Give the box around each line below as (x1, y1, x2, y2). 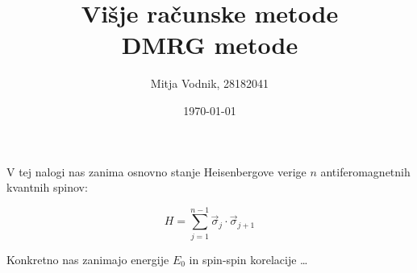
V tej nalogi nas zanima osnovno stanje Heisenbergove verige (6, 163, 306, 180)
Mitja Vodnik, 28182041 (150, 75, 269, 92)
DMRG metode (121, 28, 298, 61)
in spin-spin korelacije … (189, 250, 308, 267)
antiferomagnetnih (320, 163, 411, 180)
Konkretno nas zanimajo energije (6, 250, 169, 267)
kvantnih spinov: (6, 179, 88, 196)
